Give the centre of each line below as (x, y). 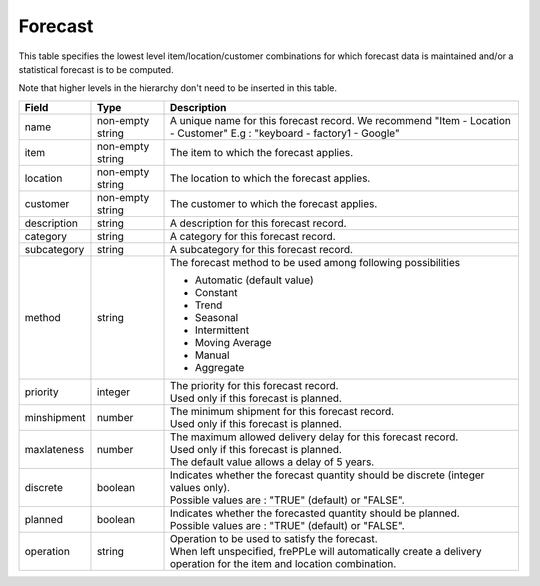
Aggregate (219, 367)
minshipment (55, 417)
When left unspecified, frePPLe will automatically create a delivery (325, 551)
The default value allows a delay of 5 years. (272, 462)
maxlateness (54, 449)
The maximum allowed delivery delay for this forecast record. (314, 437)
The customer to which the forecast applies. (273, 203)
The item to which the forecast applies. (261, 152)
